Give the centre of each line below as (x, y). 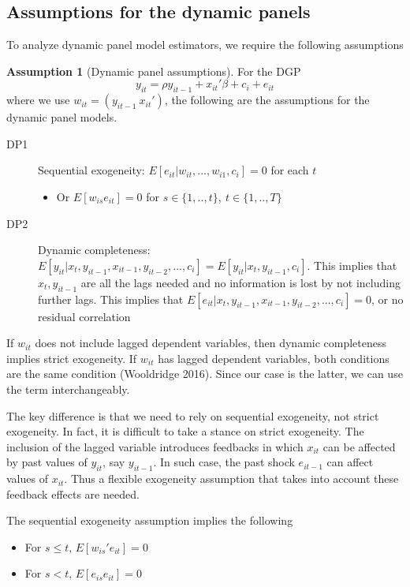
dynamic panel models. (62, 117)
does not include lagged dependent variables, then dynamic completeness (211, 343)
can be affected (359, 446)
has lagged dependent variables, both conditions (274, 358)
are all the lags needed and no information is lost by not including (240, 282)
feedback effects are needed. (73, 494)
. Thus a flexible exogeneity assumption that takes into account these (231, 479)
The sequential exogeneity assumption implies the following (150, 520)
